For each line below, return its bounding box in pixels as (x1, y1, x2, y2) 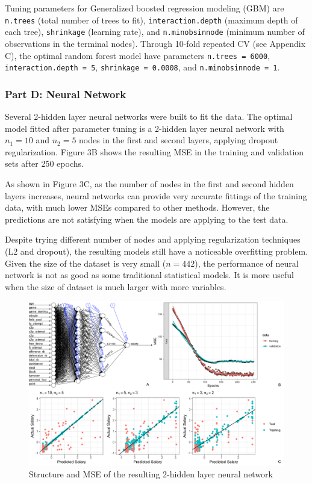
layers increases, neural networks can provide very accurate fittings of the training (5, 189, 307, 202)
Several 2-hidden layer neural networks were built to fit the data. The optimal (5, 110, 293, 123)
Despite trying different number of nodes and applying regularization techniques (5, 233, 301, 246)
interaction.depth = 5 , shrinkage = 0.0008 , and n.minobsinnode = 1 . (5, 61, 280, 73)
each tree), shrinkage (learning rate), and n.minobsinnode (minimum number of (5, 25, 305, 38)
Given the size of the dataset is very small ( (5, 256, 166, 269)
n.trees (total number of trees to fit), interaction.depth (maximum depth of (5, 13, 298, 26)
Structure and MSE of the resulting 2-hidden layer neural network (29, 468, 273, 480)
